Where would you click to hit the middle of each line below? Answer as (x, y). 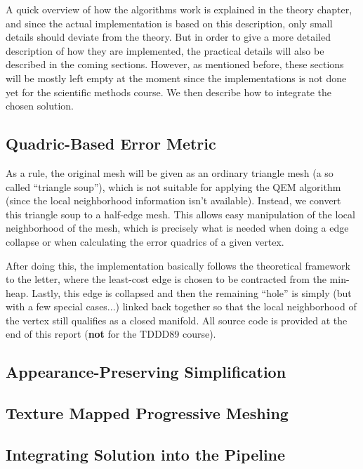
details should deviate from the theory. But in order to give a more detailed (168, 37)
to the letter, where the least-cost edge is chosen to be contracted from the (166, 279)
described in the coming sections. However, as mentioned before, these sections (175, 64)
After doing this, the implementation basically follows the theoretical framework (178, 265)
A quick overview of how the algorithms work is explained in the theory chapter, (179, 9)
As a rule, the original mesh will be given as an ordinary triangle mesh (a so (170, 172)
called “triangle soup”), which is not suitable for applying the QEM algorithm (173, 186)
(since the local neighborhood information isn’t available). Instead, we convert (173, 200)
